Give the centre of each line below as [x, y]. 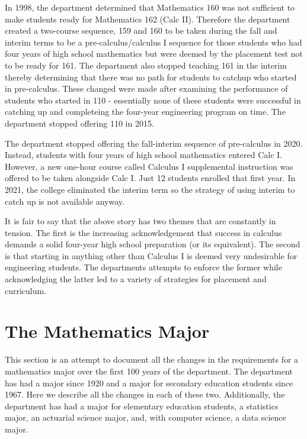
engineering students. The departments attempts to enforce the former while [143, 267]
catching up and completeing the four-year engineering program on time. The [145, 112]
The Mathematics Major [107, 331]
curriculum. [26, 290]
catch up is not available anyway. [65, 201]
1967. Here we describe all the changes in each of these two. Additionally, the [145, 394]
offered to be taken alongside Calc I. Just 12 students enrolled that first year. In [150, 178]
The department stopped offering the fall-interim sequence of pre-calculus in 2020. [154, 143]
